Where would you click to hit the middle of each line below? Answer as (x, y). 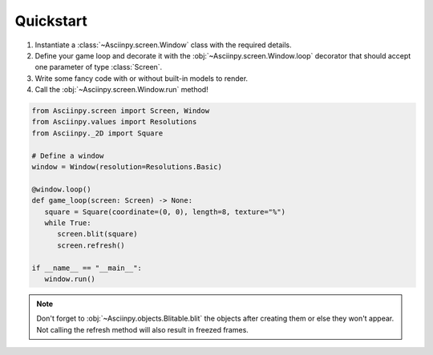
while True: (68, 223)
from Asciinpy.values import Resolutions (114, 122)
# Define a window (68, 155)
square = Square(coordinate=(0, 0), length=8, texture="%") (165, 212)
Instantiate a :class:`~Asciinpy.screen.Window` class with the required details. (163, 45)
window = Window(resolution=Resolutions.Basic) (127, 167)
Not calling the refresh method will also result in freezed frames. (142, 329)
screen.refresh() (91, 245)
